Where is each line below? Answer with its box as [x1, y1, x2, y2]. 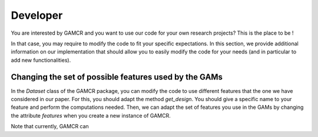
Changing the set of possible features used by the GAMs [11, 72, 223, 82]
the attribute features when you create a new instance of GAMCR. [11, 112, 171, 119]
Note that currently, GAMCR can [11, 123, 90, 130]
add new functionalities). [11, 56, 71, 64]
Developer [11, 9, 63, 22]
